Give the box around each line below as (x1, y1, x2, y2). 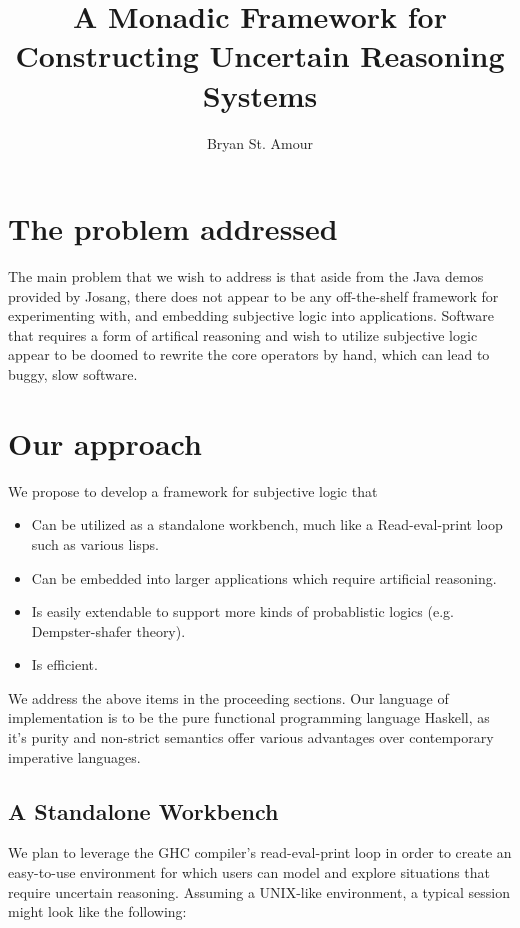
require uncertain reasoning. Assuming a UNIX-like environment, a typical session (8, 881, 510, 902)
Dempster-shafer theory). (31, 620, 186, 641)
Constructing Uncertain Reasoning (15, 35, 505, 76)
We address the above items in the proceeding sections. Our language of (8, 687, 449, 708)
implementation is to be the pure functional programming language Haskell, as (8, 707, 490, 728)
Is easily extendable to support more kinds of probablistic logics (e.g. (31, 601, 454, 622)
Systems (202, 74, 318, 115)
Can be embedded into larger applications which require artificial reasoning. (31, 567, 497, 588)
